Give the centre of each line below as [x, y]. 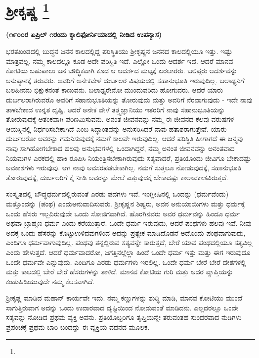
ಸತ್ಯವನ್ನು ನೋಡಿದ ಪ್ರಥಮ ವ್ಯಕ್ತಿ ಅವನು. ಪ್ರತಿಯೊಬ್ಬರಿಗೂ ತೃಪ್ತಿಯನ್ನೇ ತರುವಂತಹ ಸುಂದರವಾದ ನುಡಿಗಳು [124, 317]
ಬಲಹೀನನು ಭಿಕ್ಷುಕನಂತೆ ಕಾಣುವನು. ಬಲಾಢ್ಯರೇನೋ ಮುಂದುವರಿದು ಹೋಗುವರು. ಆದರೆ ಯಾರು [115, 90]
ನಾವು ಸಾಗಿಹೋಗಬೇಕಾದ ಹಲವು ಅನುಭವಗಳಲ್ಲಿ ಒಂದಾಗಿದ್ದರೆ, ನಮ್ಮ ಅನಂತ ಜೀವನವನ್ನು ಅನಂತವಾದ [120, 148]
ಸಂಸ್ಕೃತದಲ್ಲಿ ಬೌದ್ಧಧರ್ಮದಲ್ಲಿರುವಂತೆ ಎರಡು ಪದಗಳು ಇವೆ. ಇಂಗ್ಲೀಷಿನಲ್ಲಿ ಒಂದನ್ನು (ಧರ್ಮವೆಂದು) [117, 194]
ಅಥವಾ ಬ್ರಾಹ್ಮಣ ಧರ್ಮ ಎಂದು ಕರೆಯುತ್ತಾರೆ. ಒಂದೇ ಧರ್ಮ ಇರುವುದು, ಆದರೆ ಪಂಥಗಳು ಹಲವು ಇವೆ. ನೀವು [129, 223]
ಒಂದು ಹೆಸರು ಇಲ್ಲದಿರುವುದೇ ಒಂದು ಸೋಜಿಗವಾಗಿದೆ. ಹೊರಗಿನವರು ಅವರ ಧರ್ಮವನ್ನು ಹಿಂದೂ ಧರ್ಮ [123, 213]
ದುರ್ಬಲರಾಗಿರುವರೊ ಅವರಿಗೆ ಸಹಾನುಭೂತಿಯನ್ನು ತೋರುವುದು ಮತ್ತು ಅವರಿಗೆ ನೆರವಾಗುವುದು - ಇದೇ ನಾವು [129, 100]
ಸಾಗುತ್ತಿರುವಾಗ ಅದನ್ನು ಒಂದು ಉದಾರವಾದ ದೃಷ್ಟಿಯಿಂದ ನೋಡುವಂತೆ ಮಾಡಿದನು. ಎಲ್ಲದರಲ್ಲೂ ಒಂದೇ [122, 307]
